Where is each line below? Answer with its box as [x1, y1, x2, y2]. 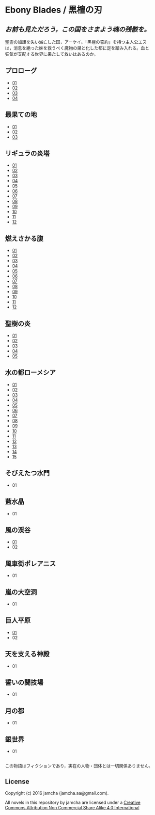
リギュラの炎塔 [5, 149, 50, 158]
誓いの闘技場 [5, 678, 44, 687]
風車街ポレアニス [5, 559, 56, 568]
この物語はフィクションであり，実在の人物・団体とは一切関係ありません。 [5, 763, 154, 769]
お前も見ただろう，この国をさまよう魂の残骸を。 [5, 25, 151, 33]
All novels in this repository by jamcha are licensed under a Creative [5, 799, 140, 805]
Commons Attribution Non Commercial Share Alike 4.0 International [5, 805, 139, 811]
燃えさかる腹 [5, 234, 44, 242]
